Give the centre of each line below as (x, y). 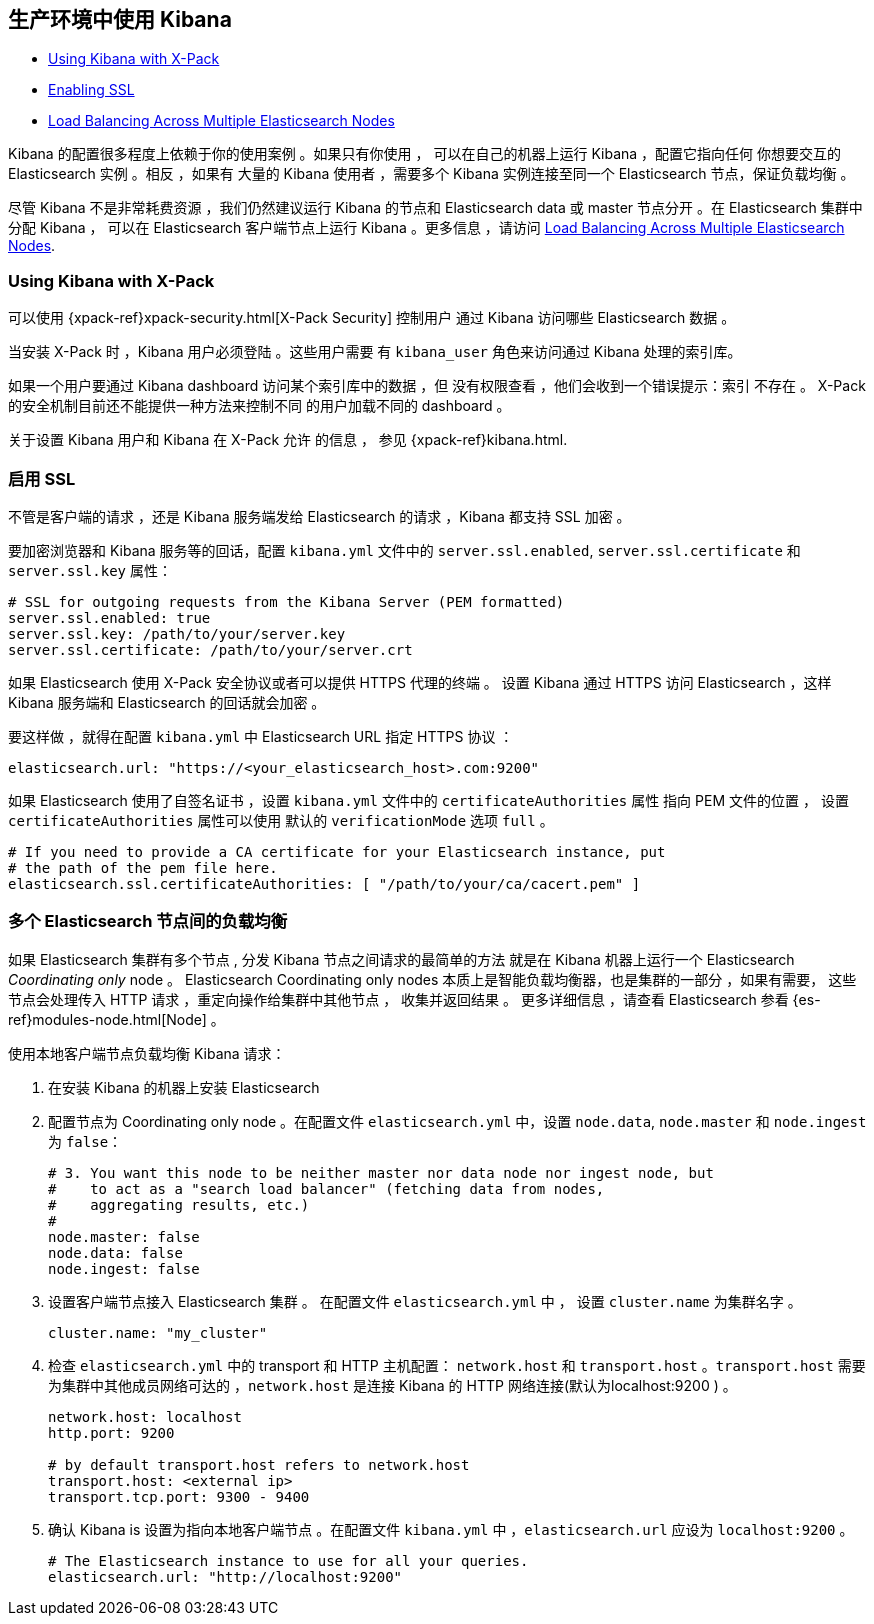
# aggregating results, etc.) (179, 1204)
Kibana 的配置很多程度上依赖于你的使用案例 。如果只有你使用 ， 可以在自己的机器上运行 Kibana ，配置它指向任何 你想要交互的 (424, 154)
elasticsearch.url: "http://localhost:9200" (225, 1576)
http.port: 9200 (111, 1432)
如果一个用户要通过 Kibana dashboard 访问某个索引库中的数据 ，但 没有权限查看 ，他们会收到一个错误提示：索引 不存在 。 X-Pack (437, 386)
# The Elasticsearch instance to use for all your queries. (288, 1560)
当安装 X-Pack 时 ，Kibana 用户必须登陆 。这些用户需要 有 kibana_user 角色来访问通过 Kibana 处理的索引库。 (375, 352)
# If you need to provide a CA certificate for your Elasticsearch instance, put (337, 851)
